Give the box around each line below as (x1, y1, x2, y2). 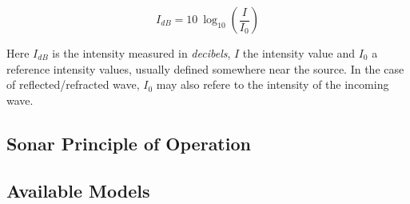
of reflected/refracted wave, (6, 76, 140, 93)
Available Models (6, 178, 150, 202)
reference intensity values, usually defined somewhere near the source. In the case (6, 60, 404, 77)
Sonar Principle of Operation (6, 130, 251, 155)
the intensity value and (242, 45, 355, 61)
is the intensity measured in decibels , (52, 45, 231, 61)
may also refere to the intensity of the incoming (156, 76, 389, 93)
